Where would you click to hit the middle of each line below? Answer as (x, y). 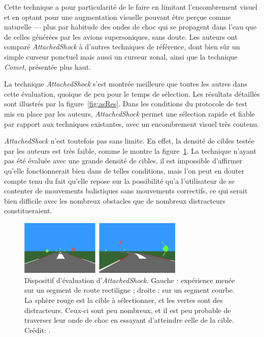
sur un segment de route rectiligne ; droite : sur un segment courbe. (129, 290)
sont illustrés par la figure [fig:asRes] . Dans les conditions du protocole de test (126, 104)
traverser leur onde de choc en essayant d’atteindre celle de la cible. (129, 320)
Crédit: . (38, 330)
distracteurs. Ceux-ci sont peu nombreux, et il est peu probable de (128, 310)
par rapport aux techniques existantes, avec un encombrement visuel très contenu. (132, 123)
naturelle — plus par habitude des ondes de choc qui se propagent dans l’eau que (130, 27)
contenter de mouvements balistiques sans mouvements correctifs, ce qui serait (126, 191)
